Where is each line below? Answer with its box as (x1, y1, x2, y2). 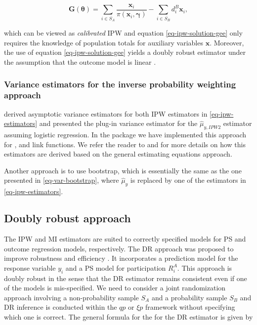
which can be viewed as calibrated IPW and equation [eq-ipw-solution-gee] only (4, 28, 243, 38)
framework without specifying (145, 302, 235, 312)
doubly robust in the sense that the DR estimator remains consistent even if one (4, 273, 247, 283)
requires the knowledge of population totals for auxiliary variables (4, 37, 203, 47)
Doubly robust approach (4, 210, 131, 226)
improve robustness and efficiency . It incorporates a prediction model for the (4, 253, 238, 263)
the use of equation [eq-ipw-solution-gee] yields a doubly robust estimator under (4, 47, 246, 57)
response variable (4, 262, 56, 273)
